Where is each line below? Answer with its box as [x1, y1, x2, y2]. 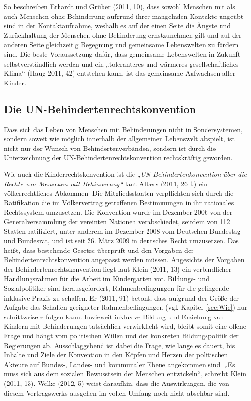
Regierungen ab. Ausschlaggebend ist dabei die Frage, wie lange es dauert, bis [4, 340, 235, 350]
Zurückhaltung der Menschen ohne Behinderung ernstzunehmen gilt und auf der [4, 30, 242, 40]
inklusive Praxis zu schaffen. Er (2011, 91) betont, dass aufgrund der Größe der [4, 292, 239, 302]
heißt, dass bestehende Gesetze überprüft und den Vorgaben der [4, 245, 194, 255]
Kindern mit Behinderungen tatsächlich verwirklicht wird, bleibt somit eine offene [4, 321, 247, 331]
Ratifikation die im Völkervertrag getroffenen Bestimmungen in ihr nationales [4, 197, 234, 207]
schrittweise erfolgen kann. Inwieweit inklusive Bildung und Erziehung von [4, 311, 224, 321]
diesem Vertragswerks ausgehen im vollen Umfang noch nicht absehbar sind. [4, 387, 230, 398]
